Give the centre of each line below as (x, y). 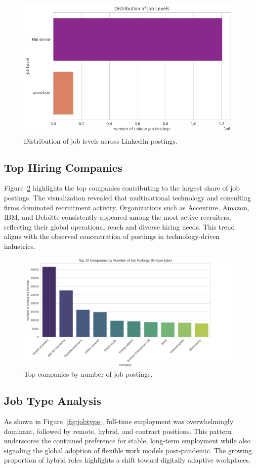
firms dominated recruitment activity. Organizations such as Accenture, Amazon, (127, 207)
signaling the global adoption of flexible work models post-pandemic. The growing (128, 450)
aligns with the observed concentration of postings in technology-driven (112, 236)
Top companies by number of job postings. (88, 374)
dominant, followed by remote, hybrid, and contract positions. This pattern (118, 431)
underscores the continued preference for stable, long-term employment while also (127, 441)
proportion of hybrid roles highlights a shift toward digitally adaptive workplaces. (127, 460)
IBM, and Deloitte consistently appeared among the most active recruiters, (118, 217)
